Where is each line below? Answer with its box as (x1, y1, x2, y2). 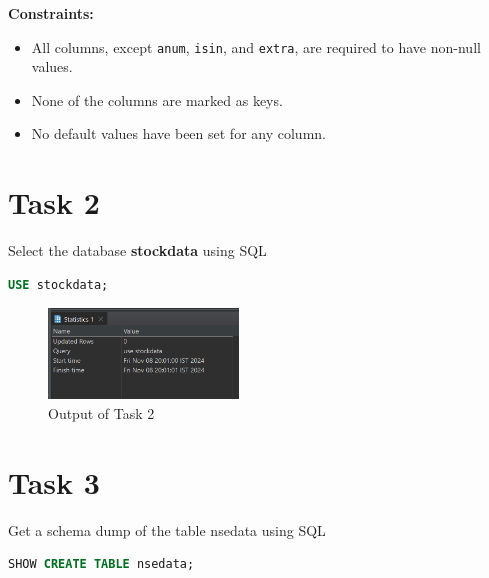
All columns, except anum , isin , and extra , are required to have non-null (31, 36, 481, 57)
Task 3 (8, 461, 100, 502)
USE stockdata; (8, 277, 109, 292)
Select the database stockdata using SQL (8, 240, 267, 261)
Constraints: (8, 3, 94, 23)
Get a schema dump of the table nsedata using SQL (8, 519, 326, 540)
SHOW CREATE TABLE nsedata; (8, 557, 195, 572)
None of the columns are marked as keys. (31, 89, 283, 110)
